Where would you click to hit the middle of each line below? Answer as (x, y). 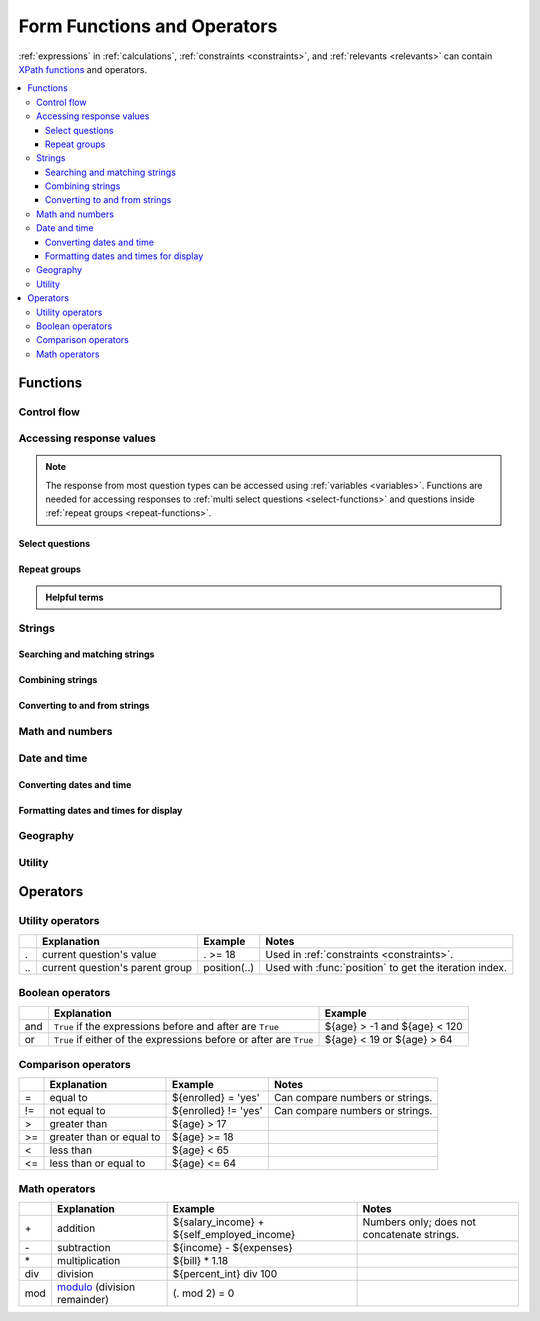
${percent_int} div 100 (225, 1274)
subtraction (83, 1248)
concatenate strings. (411, 1235)
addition (76, 1228)
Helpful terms (74, 597)
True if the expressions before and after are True (166, 1026)
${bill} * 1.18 (200, 1261)
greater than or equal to (105, 1137)
